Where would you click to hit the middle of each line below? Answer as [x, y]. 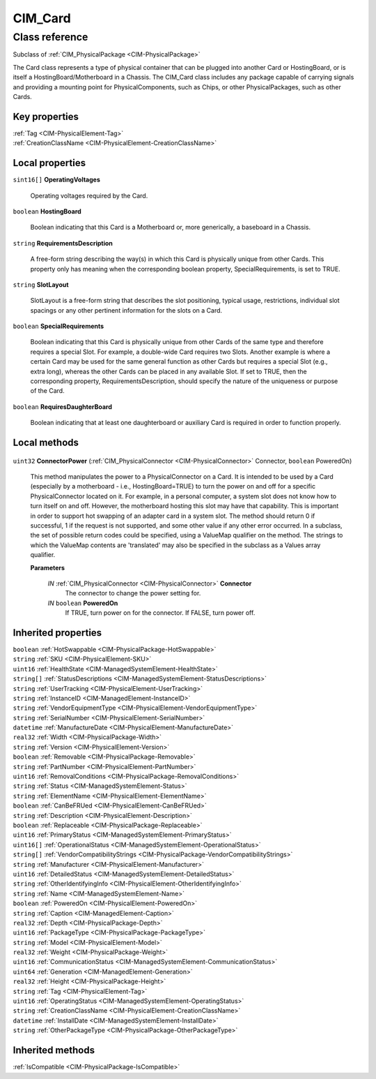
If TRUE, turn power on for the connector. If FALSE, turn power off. [160, 613]
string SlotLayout [41, 284]
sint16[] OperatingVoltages [56, 180]
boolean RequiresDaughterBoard [63, 407]
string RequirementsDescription [63, 243]
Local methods [46, 442]
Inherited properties [57, 633]
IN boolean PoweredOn [83, 603]
